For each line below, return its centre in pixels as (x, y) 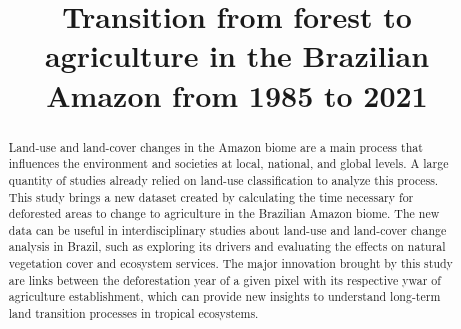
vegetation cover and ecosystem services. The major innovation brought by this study (230, 263)
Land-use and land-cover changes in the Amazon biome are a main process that (215, 146)
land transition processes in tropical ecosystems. (133, 313)
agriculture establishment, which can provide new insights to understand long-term (224, 296)
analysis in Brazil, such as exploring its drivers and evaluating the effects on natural (227, 246)
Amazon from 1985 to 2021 (237, 94)
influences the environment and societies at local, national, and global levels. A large (228, 163)
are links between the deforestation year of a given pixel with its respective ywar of (224, 279)
